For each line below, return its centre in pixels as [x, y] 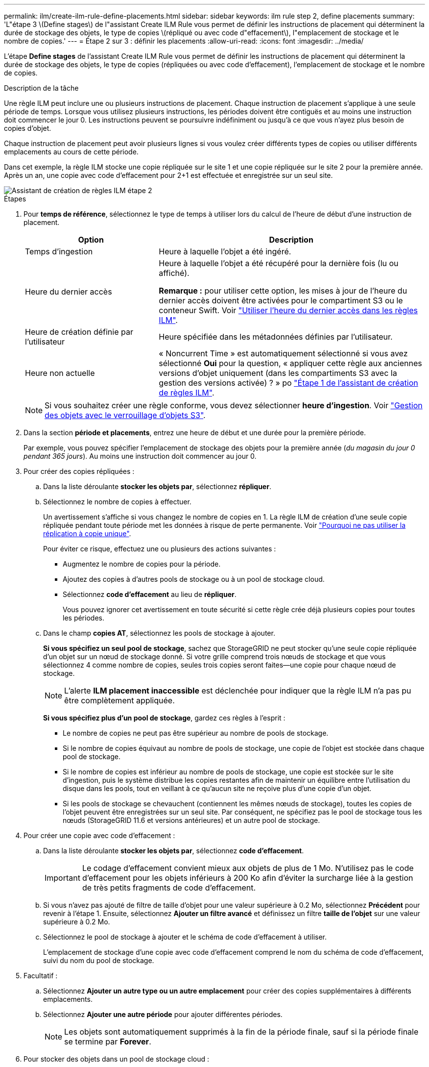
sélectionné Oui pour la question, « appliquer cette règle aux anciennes [290, 363]
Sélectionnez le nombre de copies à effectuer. [117, 502]
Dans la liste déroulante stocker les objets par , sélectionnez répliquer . [157, 486]
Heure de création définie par [79, 332]
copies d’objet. [28, 128]
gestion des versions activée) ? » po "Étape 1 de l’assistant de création [288, 383]
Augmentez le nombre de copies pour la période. [142, 564]
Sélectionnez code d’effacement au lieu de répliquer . [150, 594]
